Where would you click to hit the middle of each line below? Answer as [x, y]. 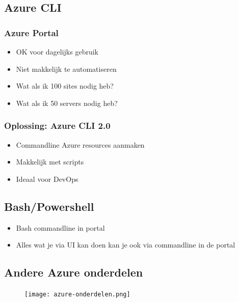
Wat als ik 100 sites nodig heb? [65, 86]
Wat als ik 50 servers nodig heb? [67, 103]
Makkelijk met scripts [50, 162]
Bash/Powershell [49, 206]
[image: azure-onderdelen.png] [77, 294]
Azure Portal [31, 32]
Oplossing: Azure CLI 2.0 [57, 126]
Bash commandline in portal [60, 227]
